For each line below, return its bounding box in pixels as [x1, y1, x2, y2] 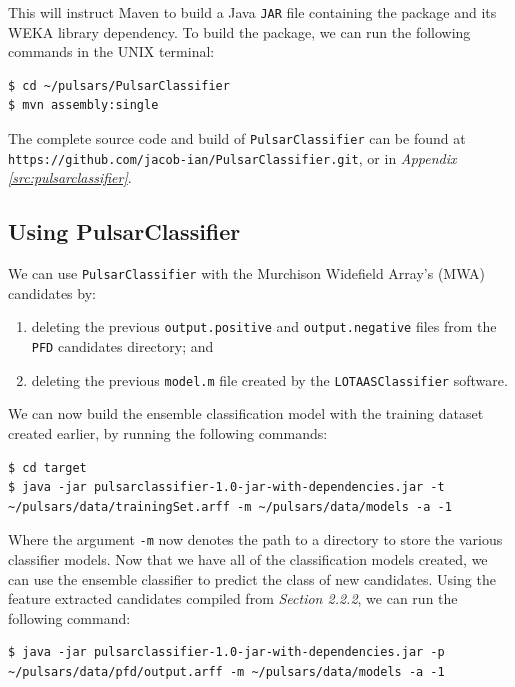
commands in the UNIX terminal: [8, 41, 215, 62]
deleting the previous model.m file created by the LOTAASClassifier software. [31, 369, 508, 390]
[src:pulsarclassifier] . [8, 167, 132, 188]
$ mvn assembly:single [8, 98, 159, 113]
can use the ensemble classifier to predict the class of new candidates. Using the [8, 568, 496, 589]
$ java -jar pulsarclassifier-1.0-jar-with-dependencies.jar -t [8, 480, 445, 495]
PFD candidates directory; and [31, 336, 214, 357]
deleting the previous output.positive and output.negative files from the [31, 316, 497, 337]
